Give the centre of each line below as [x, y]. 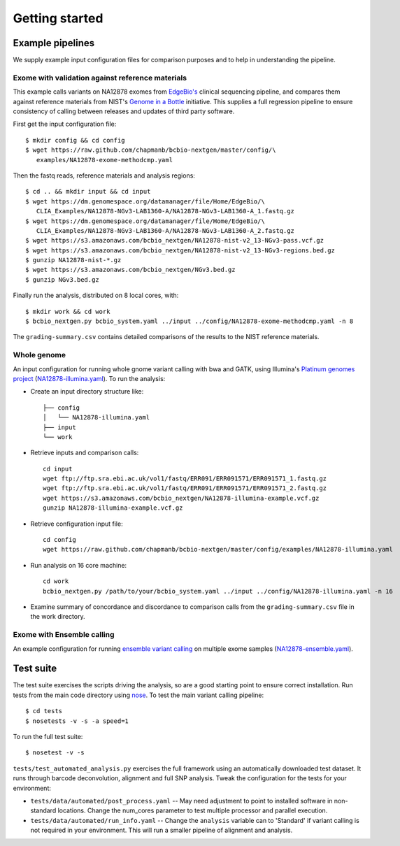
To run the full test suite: [48, 736]
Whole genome [40, 355]
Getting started [58, 18]
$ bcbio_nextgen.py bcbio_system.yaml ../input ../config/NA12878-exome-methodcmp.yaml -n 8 [190, 321]
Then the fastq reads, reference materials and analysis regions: [104, 175]
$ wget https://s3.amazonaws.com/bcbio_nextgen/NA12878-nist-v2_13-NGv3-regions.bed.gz [180, 250]
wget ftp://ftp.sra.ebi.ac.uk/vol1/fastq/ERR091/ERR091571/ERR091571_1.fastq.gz [185, 479]
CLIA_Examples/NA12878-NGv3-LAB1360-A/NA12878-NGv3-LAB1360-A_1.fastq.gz [165, 211]
